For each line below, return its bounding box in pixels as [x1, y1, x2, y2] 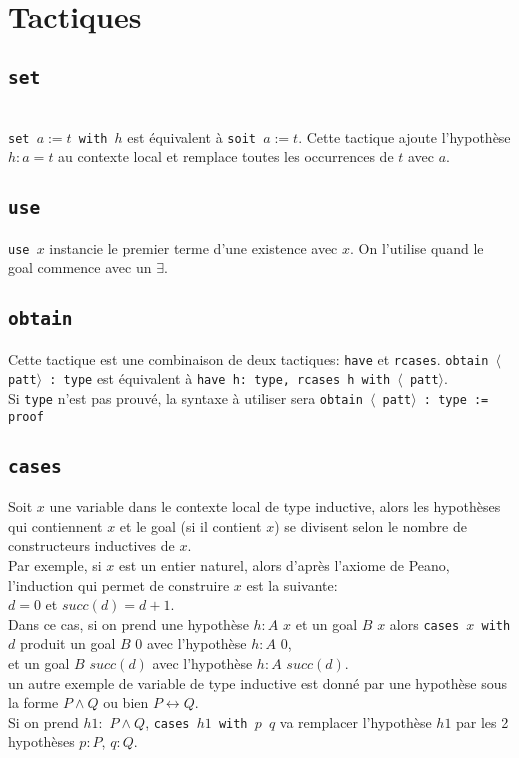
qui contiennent [8, 515, 103, 536]
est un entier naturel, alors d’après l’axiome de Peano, [118, 555, 450, 575]
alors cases [389, 613, 460, 634]
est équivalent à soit [127, 126, 256, 147]
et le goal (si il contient [119, 515, 262, 536]
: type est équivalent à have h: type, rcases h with [49, 368, 391, 389]
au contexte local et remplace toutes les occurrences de [58, 146, 394, 167]
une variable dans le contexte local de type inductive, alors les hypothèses [49, 496, 501, 517]
